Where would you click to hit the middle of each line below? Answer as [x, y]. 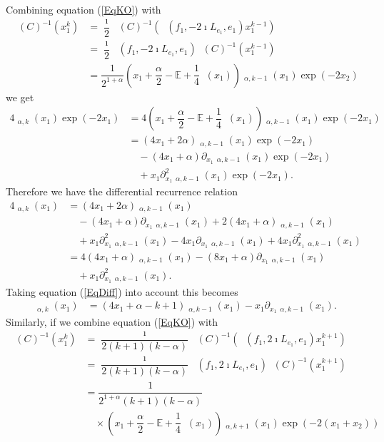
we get [20, 97]
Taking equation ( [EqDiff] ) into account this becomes [122, 291]
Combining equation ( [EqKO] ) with [84, 9]
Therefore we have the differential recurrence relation [122, 191]
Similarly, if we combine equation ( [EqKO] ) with [112, 322]
